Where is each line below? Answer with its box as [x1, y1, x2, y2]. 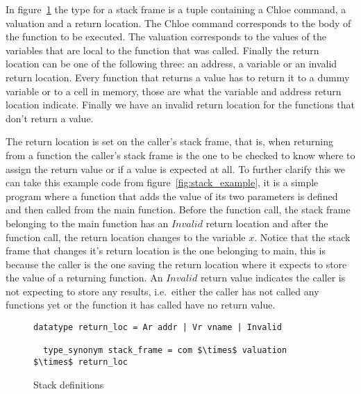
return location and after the [205, 215, 328, 230]
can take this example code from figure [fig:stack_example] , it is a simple [6, 175, 319, 190]
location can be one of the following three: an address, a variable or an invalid [6, 56, 337, 71]
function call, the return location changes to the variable [6, 229, 246, 244]
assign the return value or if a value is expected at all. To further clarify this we [6, 161, 345, 176]
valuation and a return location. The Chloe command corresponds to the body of [6, 15, 351, 30]
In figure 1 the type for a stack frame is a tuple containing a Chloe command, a [6, 2, 346, 16]
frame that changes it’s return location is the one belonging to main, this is [6, 243, 326, 258]
